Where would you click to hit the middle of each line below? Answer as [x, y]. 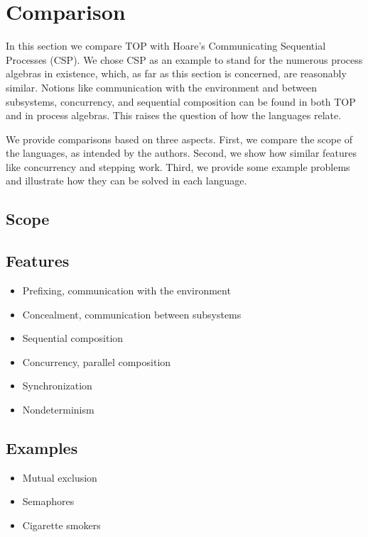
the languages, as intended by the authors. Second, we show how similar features [182, 153]
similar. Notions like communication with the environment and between [162, 87]
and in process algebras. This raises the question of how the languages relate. [174, 115]
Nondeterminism [58, 410]
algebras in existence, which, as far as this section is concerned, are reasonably [176, 73]
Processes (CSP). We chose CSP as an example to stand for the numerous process [184, 59]
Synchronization [57, 386]
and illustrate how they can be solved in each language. [126, 181]
